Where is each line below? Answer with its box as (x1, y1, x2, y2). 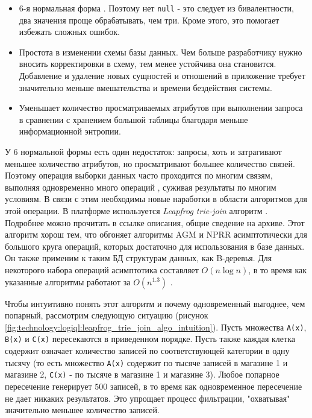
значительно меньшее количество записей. (5, 404, 160, 416)
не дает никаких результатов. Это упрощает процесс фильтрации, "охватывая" (5, 391, 290, 404)
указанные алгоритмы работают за (5, 275, 131, 288)
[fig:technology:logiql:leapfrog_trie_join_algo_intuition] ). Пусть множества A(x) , (5, 320, 307, 333)
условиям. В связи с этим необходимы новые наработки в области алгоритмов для (5, 192, 307, 205)
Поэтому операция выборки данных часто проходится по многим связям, (5, 169, 273, 182)
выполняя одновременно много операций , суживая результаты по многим (5, 180, 276, 193)
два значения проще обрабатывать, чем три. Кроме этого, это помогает (19, 13, 279, 26)
